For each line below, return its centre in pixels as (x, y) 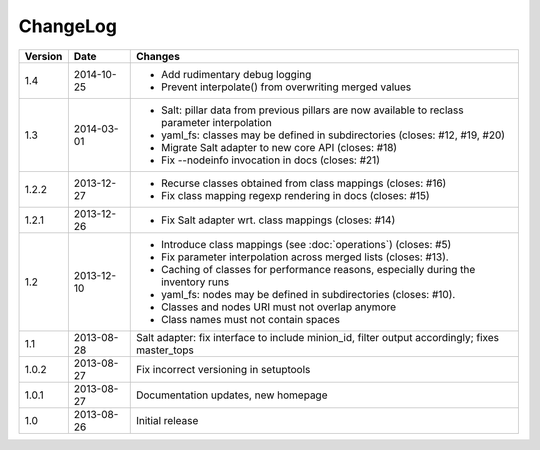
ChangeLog (67, 26)
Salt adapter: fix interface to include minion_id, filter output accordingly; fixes (317, 337)
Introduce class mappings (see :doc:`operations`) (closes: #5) (306, 244)
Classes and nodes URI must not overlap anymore (278, 307)
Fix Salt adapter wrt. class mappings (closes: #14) (278, 220)
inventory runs (195, 282)
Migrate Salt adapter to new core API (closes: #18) (279, 147)
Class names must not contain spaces (250, 319)
